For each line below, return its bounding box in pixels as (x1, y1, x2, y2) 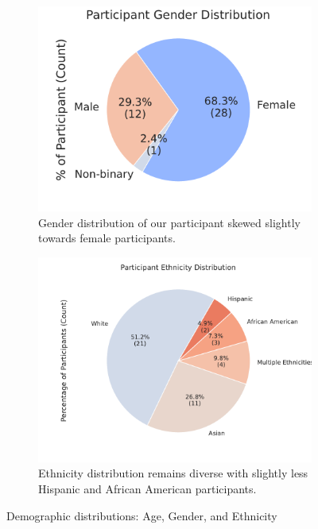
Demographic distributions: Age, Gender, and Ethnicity (6, 507, 277, 523)
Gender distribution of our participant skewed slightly (38, 214, 301, 230)
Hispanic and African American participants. (38, 480, 257, 496)
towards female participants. (38, 230, 176, 246)
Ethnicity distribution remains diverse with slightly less (38, 465, 308, 481)
